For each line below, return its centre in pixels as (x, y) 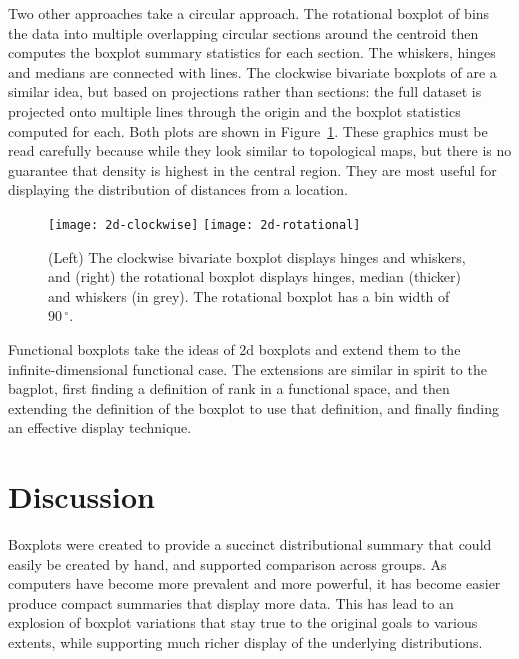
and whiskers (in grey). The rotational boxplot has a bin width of (249, 295)
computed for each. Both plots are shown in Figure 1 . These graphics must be (248, 130)
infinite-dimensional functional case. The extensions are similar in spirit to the (247, 368)
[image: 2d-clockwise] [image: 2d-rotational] (204, 224)
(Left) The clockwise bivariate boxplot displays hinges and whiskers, (257, 256)
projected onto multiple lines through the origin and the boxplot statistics (234, 110)
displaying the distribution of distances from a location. (178, 189)
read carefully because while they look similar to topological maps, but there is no (260, 150)
